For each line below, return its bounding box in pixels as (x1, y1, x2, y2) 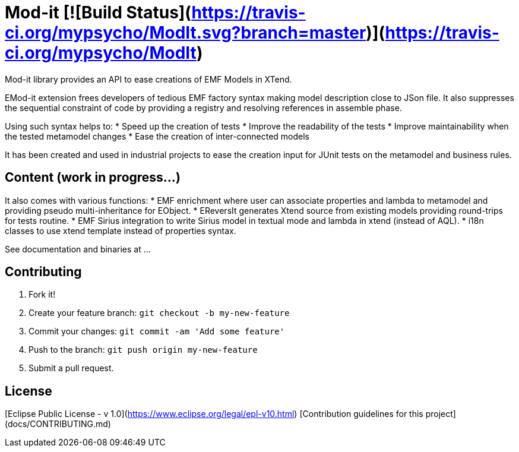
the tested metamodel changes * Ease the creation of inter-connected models (5, 131, 309, 141)
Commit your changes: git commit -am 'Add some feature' (29, 326, 285, 337)
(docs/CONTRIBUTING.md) (5, 419, 111, 429)
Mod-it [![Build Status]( (5, 2, 192, 23)
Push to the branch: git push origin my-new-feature (29, 344, 258, 355)
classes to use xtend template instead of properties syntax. (5, 225, 236, 236)
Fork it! (29, 289, 56, 300)
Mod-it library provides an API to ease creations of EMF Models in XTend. (5, 74, 292, 84)
